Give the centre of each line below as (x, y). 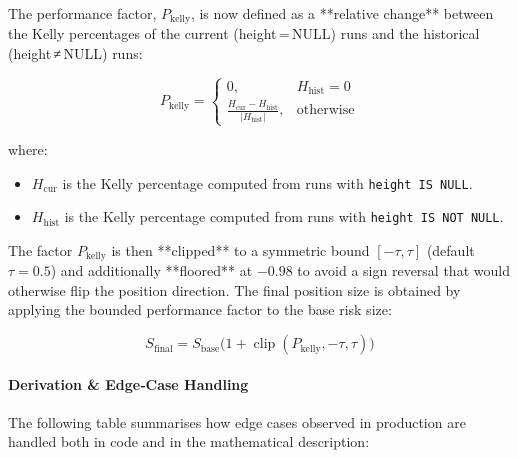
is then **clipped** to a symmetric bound (240, 249)
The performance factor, (82, 13)
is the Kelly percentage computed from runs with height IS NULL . (267, 182)
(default (450, 249)
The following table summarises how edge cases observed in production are (237, 421)
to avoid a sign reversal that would (403, 270)
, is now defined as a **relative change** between (342, 13)
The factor (40, 249)
